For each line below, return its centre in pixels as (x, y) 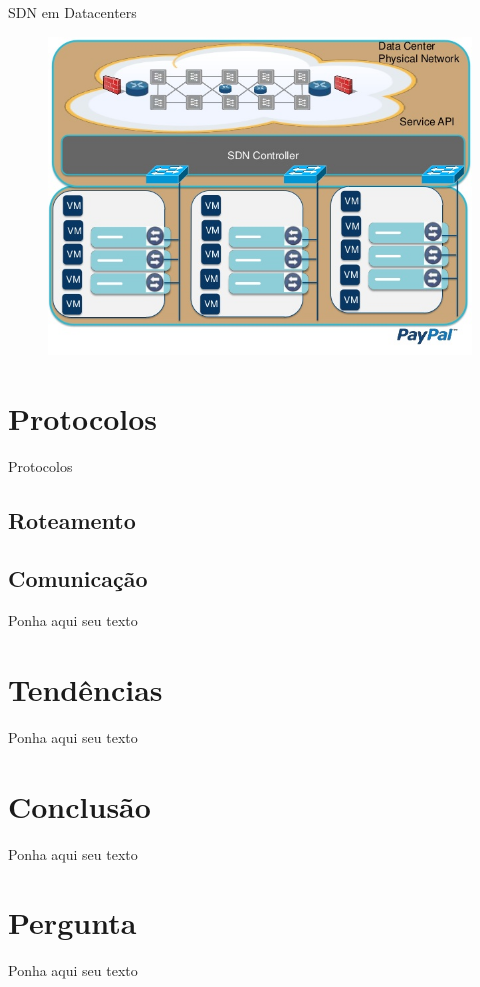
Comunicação (78, 578)
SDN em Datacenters (72, 12)
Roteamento (72, 519)
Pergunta (72, 922)
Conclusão (79, 805)
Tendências (85, 689)
